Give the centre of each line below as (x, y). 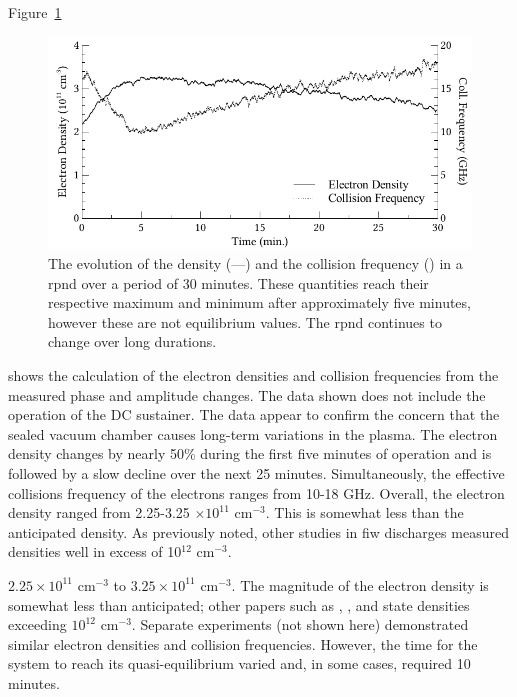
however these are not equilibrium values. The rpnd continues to (245, 321)
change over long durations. (132, 341)
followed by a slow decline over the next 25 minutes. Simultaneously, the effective (256, 472)
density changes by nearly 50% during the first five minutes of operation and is (250, 453)
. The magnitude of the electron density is (360, 584)
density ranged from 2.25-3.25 (99, 512)
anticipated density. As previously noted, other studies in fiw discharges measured (258, 531)
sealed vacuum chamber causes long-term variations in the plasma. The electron (253, 433)
